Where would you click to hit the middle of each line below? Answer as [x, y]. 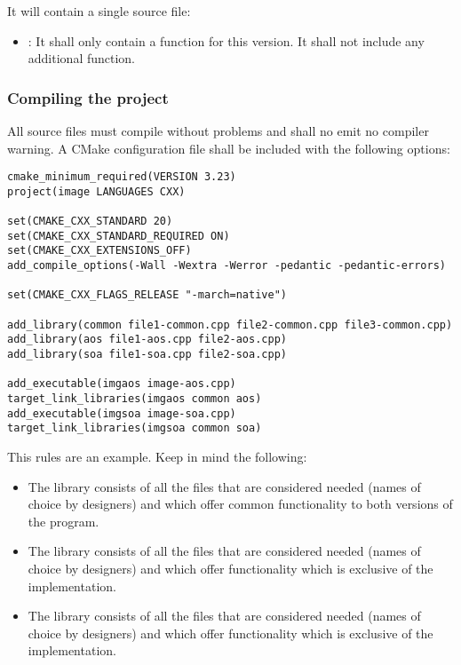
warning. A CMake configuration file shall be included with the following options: [229, 148]
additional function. [82, 58]
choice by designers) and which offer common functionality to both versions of [240, 504]
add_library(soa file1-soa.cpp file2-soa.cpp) [147, 355]
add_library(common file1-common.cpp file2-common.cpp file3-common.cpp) [230, 325]
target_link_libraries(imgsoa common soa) [135, 428]
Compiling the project [88, 97]
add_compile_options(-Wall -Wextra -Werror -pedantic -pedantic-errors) [227, 266]
